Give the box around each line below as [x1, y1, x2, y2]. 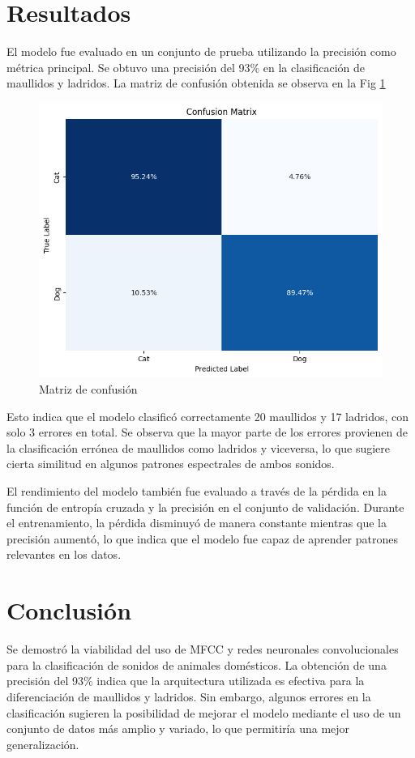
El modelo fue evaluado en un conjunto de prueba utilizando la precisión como [6, 43, 396, 60]
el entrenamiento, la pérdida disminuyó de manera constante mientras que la [6, 514, 387, 531]
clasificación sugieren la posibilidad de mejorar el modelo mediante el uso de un [6, 704, 401, 721]
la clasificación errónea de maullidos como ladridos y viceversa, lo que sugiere [6, 439, 391, 456]
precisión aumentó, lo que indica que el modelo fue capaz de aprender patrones [6, 530, 398, 547]
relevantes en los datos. [6, 546, 122, 563]
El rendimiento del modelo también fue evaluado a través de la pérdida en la [6, 483, 387, 500]
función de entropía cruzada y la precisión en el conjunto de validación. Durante [6, 498, 404, 515]
